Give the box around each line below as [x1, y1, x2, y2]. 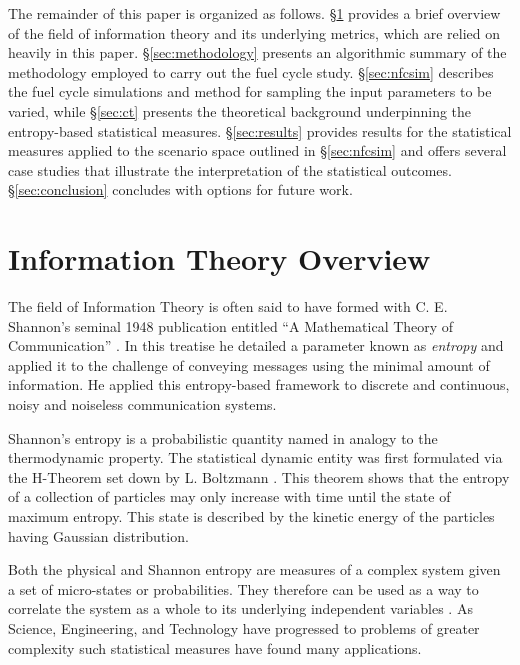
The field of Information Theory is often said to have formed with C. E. [8, 296, 448, 317]
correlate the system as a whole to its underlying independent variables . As [8, 598, 473, 619]
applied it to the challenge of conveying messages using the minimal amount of [8, 354, 490, 375]
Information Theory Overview [8, 238, 431, 279]
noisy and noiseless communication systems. [8, 394, 277, 415]
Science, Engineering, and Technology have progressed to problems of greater [8, 617, 480, 638]
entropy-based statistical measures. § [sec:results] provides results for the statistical [8, 120, 512, 141]
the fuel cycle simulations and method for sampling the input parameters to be [8, 81, 492, 102]
